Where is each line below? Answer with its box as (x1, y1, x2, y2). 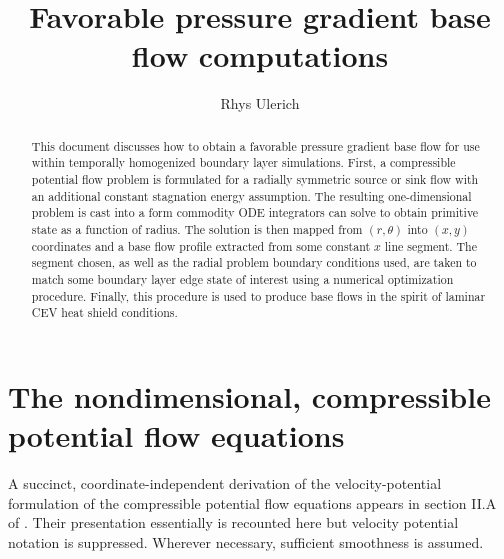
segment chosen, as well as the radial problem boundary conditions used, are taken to (31, 254, 477, 271)
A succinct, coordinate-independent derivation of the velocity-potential (8, 473, 442, 494)
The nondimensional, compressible (8, 375, 491, 416)
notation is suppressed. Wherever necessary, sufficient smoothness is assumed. (8, 531, 484, 552)
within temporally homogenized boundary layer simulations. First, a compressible (31, 154, 456, 171)
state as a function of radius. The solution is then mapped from (31, 220, 363, 237)
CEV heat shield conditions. (31, 304, 178, 321)
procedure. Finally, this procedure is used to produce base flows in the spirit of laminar (31, 287, 486, 304)
